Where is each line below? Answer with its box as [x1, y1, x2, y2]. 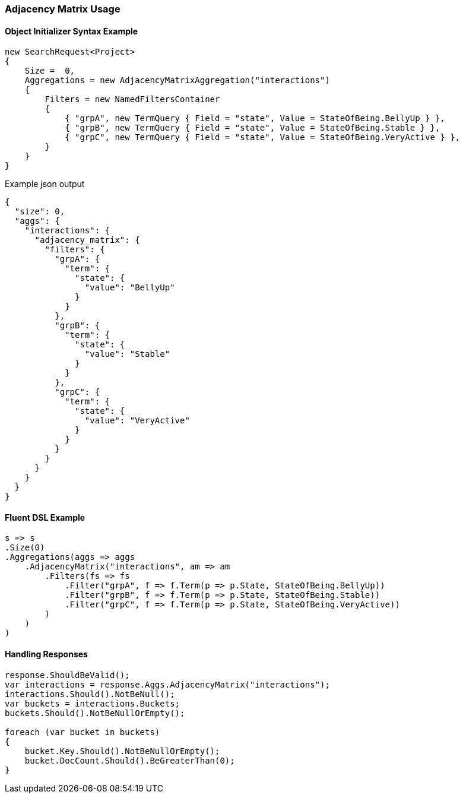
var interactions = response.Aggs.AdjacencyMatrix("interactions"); [5, 679, 330, 689]
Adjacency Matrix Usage [5, 3, 120, 15]
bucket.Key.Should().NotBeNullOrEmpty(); [24, 746, 220, 756]
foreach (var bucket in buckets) [5, 727, 160, 737]
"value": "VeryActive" [84, 416, 190, 426]
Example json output [5, 179, 85, 189]
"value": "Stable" [84, 349, 170, 359]
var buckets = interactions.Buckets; [5, 698, 180, 708]
